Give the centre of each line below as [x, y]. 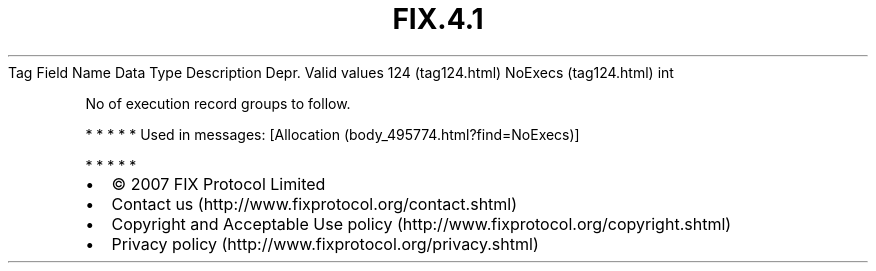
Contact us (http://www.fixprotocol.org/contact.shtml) [314, 203]
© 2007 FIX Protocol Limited [218, 183]
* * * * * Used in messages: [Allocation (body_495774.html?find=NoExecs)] [332, 134]
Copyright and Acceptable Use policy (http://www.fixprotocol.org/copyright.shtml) [421, 223]
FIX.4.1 [438, 19]
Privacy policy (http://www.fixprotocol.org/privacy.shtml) [325, 243]
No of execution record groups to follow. [218, 103]
